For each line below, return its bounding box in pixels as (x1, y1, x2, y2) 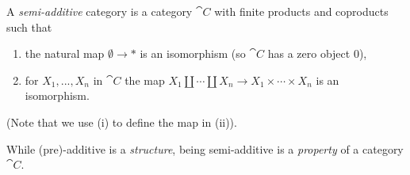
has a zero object (267, 45, 351, 62)
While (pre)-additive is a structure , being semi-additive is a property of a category (6, 140, 404, 157)
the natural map (25, 45, 105, 62)
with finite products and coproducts (214, 3, 389, 19)
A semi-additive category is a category (6, 3, 193, 19)
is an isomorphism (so (140, 45, 246, 62)
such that (6, 18, 52, 35)
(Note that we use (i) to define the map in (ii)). (6, 113, 237, 130)
